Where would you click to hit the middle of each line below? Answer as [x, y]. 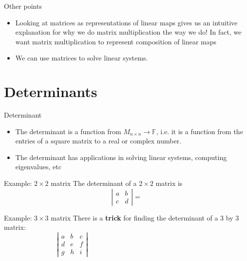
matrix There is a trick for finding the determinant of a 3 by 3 [145, 217]
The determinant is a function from [68, 131]
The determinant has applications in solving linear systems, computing [121, 157]
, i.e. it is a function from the [199, 131]
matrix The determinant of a [94, 183]
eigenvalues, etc [38, 167]
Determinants [51, 91]
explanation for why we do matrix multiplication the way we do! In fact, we [128, 32]
